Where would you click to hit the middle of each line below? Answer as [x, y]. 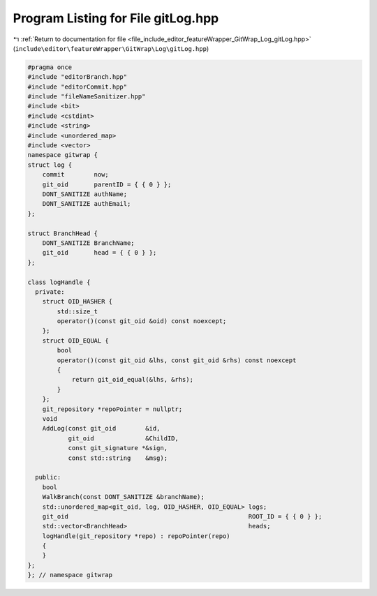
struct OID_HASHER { [77, 301]
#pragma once [50, 67]
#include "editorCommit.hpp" [77, 87]
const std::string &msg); [118, 458]
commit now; [76, 175]
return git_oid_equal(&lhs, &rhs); [132, 380]
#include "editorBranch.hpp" [77, 77]
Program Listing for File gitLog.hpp [116, 18]
